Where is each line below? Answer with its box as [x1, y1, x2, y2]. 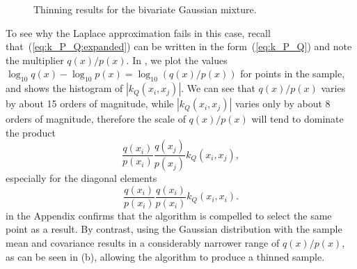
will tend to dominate [251, 112, 344, 126]
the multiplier [6, 52, 64, 67]
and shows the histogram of [6, 81, 123, 95]
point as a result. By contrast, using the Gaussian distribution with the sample [6, 222, 342, 236]
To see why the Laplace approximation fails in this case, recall [6, 25, 271, 40]
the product [6, 125, 56, 139]
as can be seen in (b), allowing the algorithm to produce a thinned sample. [6, 249, 325, 263]
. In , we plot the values [126, 52, 228, 67]
